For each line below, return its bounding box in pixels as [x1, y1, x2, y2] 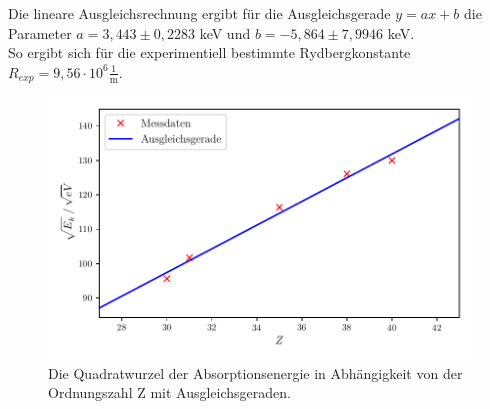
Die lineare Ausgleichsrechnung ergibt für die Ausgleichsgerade [8, 3, 391, 23]
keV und [199, 22, 251, 43]
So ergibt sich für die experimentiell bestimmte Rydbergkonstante [8, 42, 411, 63]
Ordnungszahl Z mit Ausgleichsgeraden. [48, 382, 291, 403]
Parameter [8, 22, 72, 43]
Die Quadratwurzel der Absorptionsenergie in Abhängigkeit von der [48, 362, 463, 383]
